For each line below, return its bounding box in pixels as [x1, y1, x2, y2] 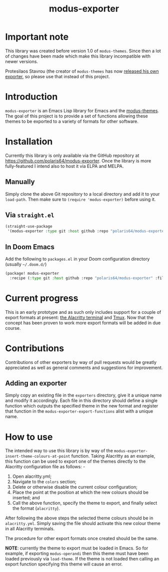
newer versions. [5, 58, 38, 64]
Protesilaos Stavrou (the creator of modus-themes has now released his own [5, 68, 159, 74]
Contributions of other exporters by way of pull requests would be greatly [5, 359, 156, 365]
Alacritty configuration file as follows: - [5, 464, 85, 470]
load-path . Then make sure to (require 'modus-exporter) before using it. [5, 196, 156, 202]
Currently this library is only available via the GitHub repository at [5, 152, 139, 158]
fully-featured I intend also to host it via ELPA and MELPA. [5, 163, 124, 169]
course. [5, 325, 21, 331]
